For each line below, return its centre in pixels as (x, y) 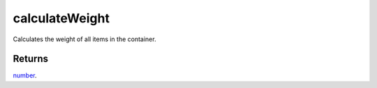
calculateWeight (61, 18)
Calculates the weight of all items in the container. (84, 39)
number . (25, 75)
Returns (31, 59)
